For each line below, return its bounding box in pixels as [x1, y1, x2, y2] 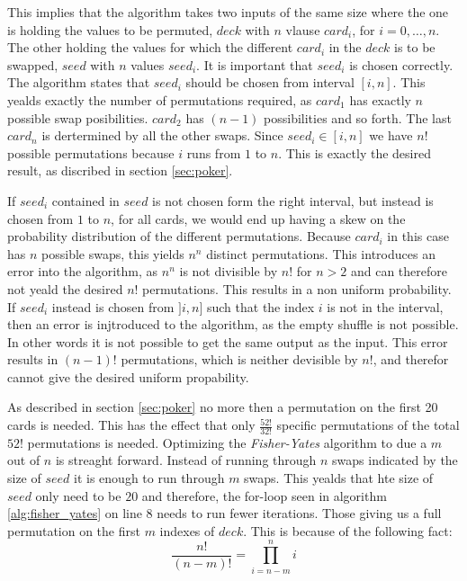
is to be [394, 38, 436, 57]
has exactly [349, 90, 411, 109]
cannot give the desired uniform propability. [7, 367, 249, 386]
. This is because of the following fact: [243, 521, 453, 540]
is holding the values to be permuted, [7, 20, 213, 39]
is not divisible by [179, 262, 278, 281]
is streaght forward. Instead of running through [55, 451, 317, 469]
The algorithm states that [7, 73, 150, 92]
